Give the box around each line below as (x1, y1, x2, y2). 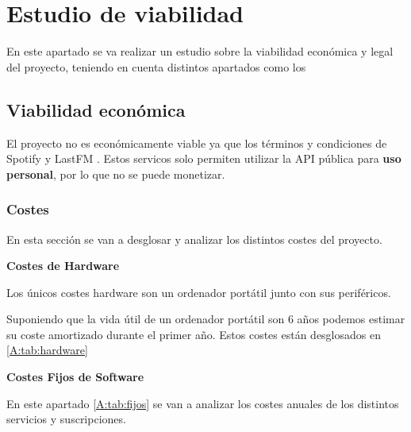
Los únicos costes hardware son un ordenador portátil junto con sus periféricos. (6, 283, 391, 300)
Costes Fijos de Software (6, 368, 144, 385)
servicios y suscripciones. (6, 411, 126, 427)
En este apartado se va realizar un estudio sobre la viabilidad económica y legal (6, 43, 394, 60)
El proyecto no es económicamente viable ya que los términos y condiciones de (6, 134, 387, 151)
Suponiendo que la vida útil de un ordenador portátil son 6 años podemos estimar (6, 310, 405, 327)
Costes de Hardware (6, 257, 120, 274)
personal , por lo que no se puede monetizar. (6, 165, 225, 182)
